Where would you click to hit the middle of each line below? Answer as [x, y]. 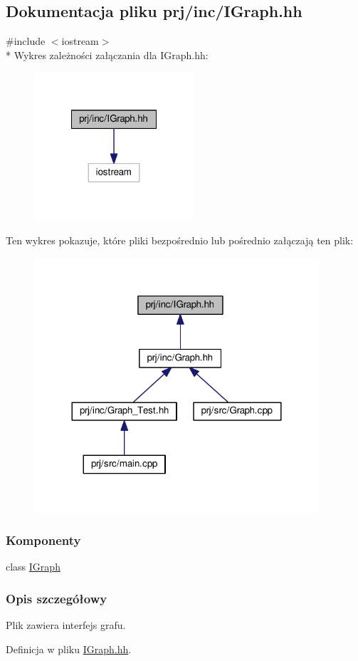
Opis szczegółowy [57, 598]
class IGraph [33, 567]
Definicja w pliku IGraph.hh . [69, 649]
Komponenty [43, 540]
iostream [80, 41]
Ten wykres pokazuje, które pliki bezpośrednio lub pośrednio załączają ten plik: [180, 240]
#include [26, 41]
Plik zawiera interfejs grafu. [66, 624]
